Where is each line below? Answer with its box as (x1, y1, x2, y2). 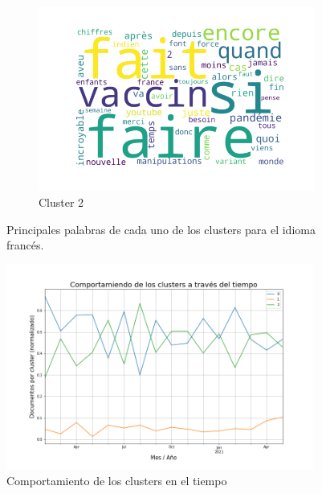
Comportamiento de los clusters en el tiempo (6, 471, 227, 488)
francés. (6, 237, 44, 253)
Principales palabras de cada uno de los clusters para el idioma (6, 220, 316, 237)
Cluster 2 (39, 193, 84, 210)
